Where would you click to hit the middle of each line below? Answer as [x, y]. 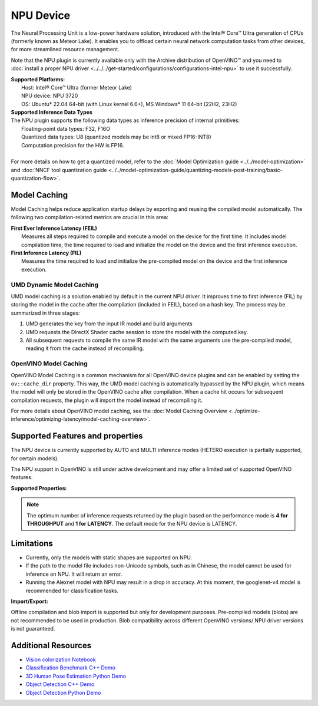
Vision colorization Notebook [61, 659]
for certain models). [35, 458]
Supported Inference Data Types [52, 113]
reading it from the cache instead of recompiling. [85, 348]
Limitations [32, 543]
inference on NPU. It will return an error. [74, 574]
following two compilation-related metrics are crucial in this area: [90, 217]
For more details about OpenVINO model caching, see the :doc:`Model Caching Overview [119, 411]
